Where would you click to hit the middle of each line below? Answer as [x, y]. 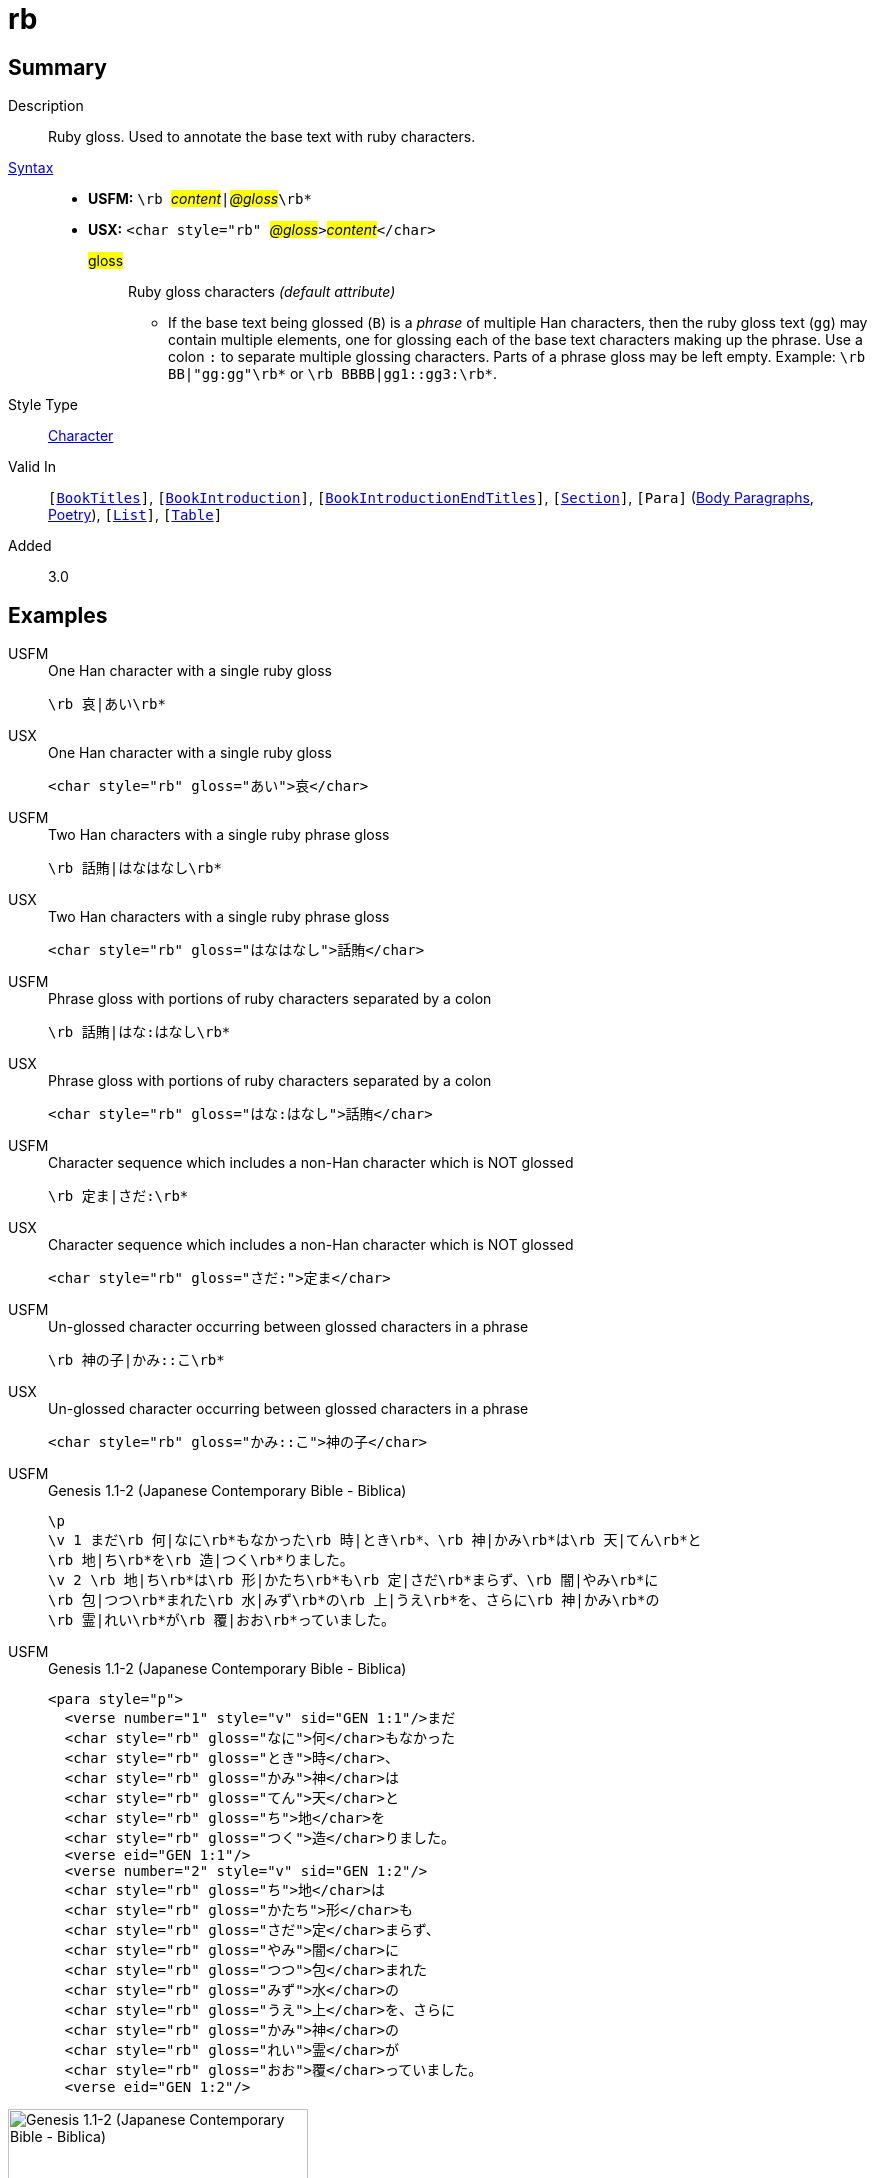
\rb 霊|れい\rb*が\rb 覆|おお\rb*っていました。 [222, 1620]
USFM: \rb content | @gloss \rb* [200, 199]
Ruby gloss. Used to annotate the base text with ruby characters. [262, 137]
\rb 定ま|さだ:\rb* [118, 1196]
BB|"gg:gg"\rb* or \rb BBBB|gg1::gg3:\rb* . [333, 374]
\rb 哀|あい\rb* [107, 704]
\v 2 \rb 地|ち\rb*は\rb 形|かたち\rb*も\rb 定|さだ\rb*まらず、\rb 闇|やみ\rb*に [353, 1580]
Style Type [43, 405]
